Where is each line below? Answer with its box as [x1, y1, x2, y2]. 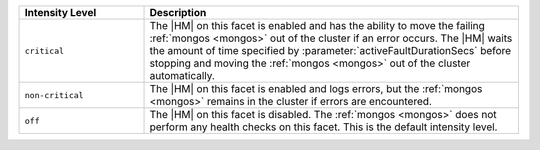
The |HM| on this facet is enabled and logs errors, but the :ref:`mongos [149, 82, 483, 95]
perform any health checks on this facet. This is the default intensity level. [149, 120, 498, 134]
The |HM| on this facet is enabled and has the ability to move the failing [149, 19, 485, 32]
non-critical [24, 90, 84, 100]
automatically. [149, 69, 215, 82]
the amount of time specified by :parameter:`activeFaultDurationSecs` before [149, 44, 512, 57]
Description [149, 6, 207, 19]
